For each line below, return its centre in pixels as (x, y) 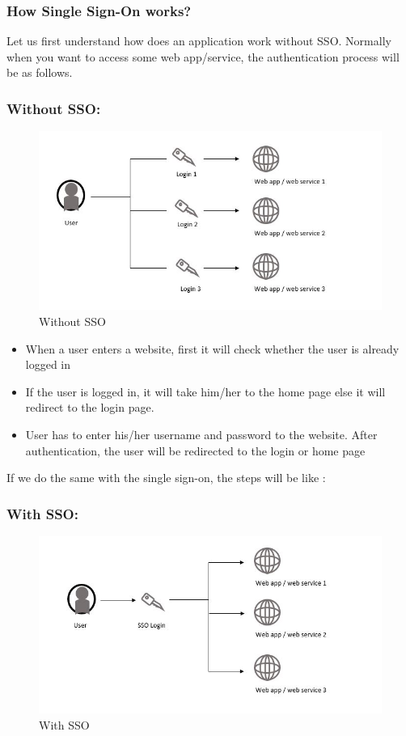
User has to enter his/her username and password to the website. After (201, 434)
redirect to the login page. (90, 407)
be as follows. (40, 72)
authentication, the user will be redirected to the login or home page (195, 450)
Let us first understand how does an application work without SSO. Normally (199, 41)
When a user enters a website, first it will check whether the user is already (212, 348)
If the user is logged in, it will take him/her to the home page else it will (205, 391)
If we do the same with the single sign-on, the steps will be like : (166, 478)
